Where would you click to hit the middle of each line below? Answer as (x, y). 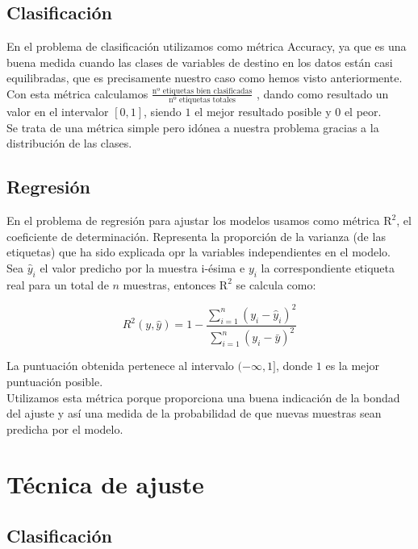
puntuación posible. (55, 381)
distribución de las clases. (69, 143)
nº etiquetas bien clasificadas (202, 91)
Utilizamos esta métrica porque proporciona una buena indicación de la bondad (203, 397)
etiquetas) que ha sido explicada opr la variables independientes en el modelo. (199, 252)
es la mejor (353, 366)
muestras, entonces (169, 284)
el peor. (363, 112)
